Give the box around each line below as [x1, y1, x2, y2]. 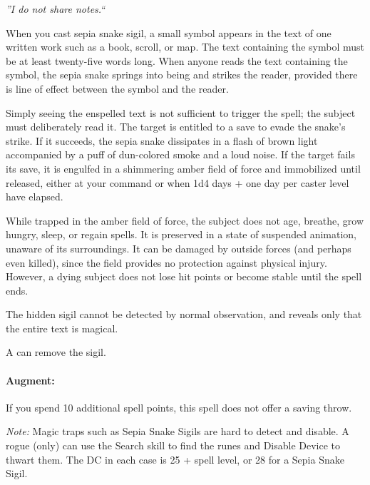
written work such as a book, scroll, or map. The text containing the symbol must [6, 39, 364, 54]
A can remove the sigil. [6, 344, 106, 359]
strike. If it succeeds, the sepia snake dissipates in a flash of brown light [6, 133, 318, 148]
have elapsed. [6, 189, 63, 204]
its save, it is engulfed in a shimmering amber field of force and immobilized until [6, 160, 361, 175]
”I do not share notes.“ [6, 1, 106, 16]
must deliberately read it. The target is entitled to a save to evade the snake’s [6, 119, 346, 134]
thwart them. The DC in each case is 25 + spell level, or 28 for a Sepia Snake [6, 451, 344, 466]
